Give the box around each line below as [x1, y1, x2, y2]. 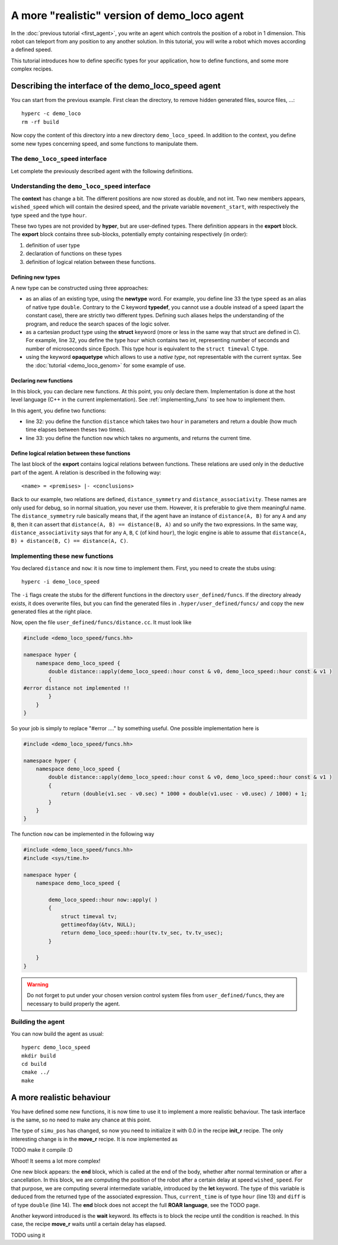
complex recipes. [11, 65, 53, 72]
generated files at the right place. [11, 608, 92, 615]
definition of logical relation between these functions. [25, 258, 156, 265]
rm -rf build [21, 119, 59, 125]
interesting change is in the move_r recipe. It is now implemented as [11, 1135, 178, 1142]
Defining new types [11, 273, 60, 281]
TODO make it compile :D [11, 1147, 73, 1154]
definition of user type [25, 241, 80, 249]
